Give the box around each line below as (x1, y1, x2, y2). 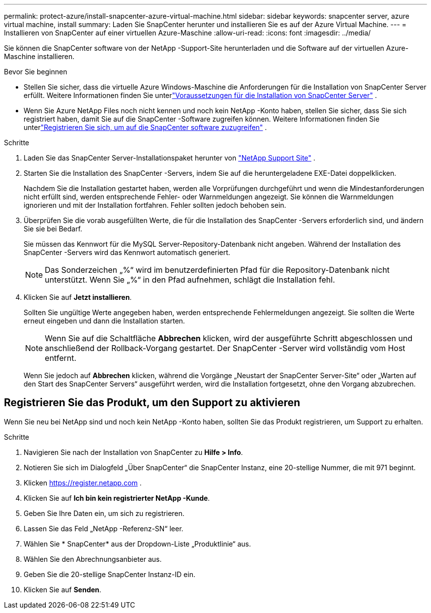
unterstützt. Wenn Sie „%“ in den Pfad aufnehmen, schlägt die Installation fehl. (45, 275, 335, 285)
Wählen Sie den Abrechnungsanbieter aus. (24, 554, 162, 563)
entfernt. (45, 353, 77, 363)
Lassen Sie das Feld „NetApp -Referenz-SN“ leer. (24, 524, 184, 533)
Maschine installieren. (4, 52, 75, 61)
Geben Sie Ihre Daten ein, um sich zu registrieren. (24, 509, 185, 517)
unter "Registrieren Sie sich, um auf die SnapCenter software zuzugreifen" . (24, 123, 267, 131)
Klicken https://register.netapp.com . (24, 478, 142, 487)
